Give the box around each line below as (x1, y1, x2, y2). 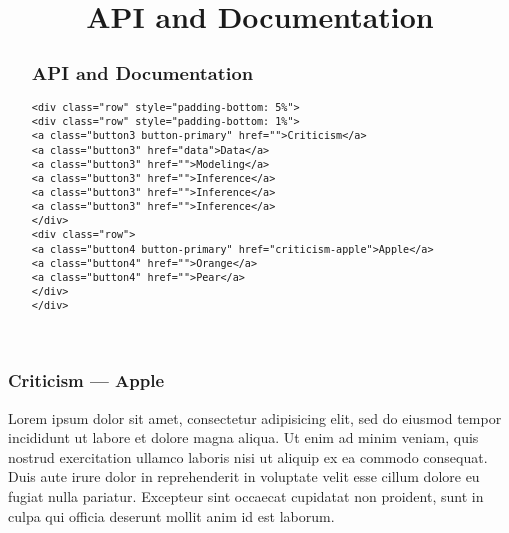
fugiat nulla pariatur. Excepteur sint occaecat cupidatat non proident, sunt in (8, 485, 484, 506)
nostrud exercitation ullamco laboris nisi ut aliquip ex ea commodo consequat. (8, 446, 488, 467)
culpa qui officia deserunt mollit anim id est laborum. (8, 505, 335, 526)
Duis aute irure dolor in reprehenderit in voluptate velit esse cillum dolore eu (8, 466, 480, 487)
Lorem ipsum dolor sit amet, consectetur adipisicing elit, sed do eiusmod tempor (8, 407, 502, 428)
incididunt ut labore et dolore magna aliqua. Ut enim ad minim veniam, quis (8, 427, 479, 448)
